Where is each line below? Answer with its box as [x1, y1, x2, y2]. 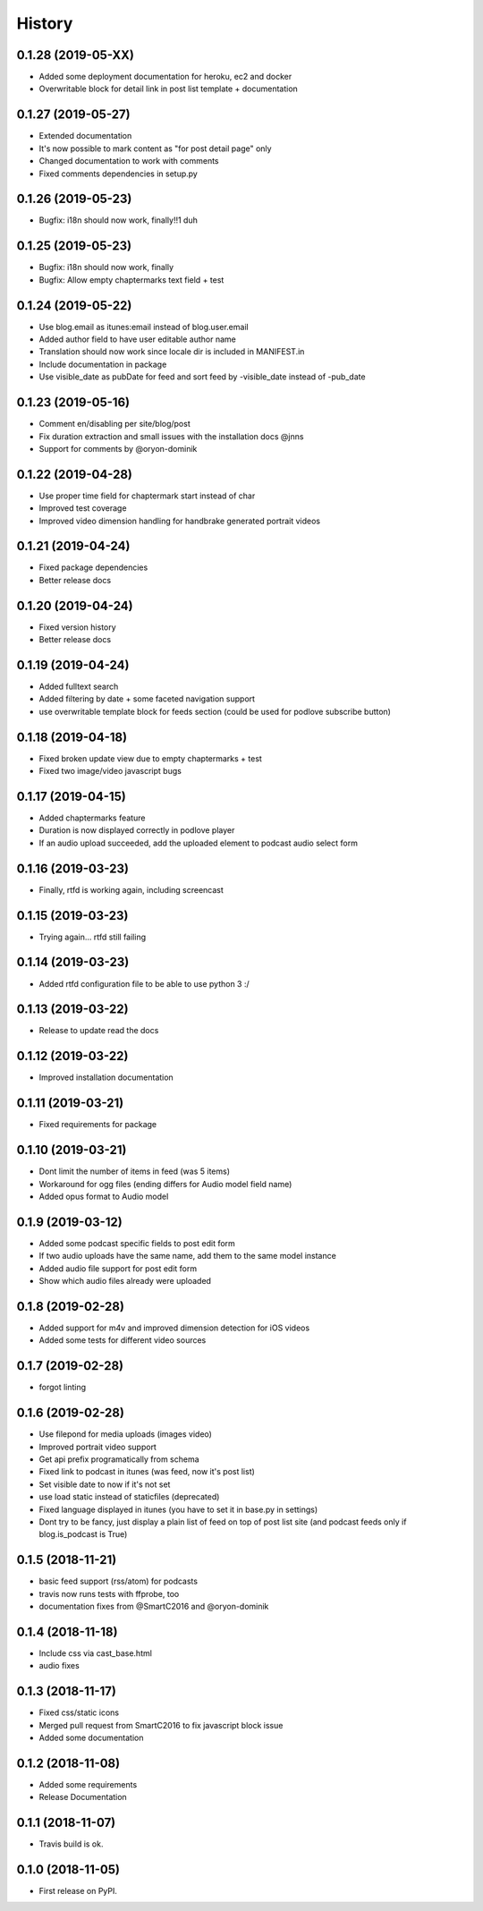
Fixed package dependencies [38, 562, 148, 573]
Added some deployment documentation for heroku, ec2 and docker [38, 72, 292, 82]
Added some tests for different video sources [38, 1335, 207, 1346]
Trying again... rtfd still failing [38, 931, 147, 942]
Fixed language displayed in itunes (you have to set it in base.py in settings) [38, 1504, 318, 1515]
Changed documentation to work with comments [38, 156, 219, 166]
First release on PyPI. [38, 1886, 118, 1897]
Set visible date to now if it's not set [38, 1479, 171, 1490]
